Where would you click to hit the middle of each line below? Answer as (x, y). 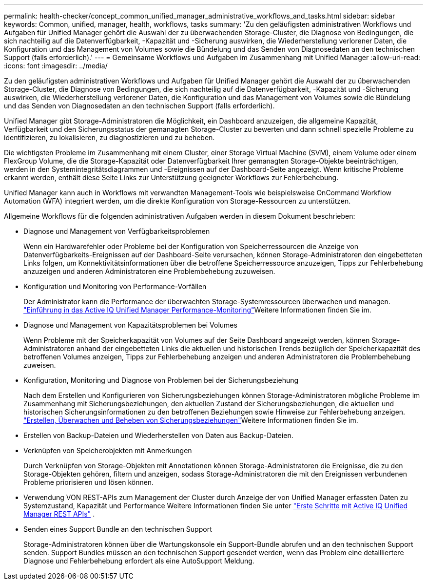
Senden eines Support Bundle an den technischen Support (118, 529)
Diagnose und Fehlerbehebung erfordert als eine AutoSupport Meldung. (139, 561)
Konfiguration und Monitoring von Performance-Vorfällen (115, 286)
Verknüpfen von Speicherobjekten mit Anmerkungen (108, 450)
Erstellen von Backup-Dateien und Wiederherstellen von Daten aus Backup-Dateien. (158, 435)
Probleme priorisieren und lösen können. (89, 482)
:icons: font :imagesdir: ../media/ (56, 66)
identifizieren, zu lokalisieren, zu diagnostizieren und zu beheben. (109, 137)
